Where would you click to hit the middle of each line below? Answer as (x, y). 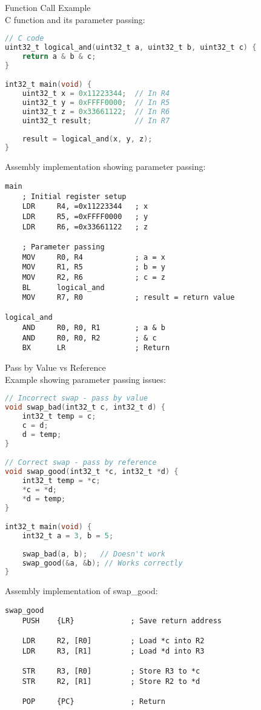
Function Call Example (48, 7)
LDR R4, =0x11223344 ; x (85, 207)
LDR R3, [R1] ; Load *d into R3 (113, 651)
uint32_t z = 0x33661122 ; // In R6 (96, 111)
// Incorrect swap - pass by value (77, 398)
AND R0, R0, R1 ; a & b (94, 328)
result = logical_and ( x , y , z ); (87, 139)
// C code (25, 39)
